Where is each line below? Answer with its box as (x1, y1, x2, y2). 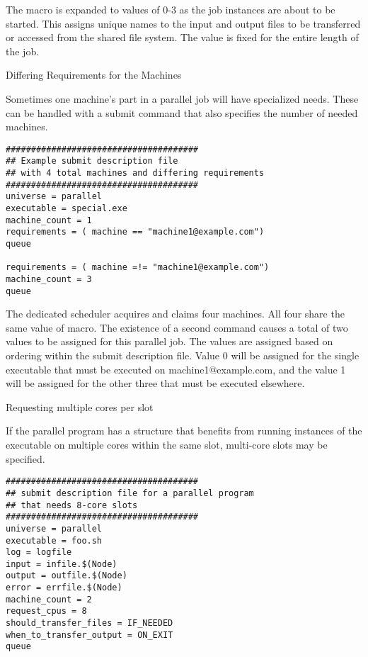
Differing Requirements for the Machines (6, 67, 182, 82)
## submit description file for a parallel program (6, 488, 254, 498)
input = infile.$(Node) (6, 558, 117, 569)
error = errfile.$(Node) (6, 583, 122, 593)
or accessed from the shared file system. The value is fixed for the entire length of (6, 30, 359, 45)
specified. (6, 451, 45, 466)
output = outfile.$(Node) (6, 571, 127, 581)
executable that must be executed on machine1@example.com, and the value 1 (6, 361, 346, 376)
